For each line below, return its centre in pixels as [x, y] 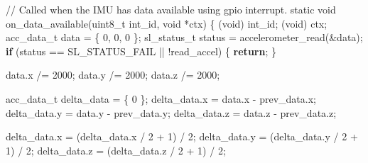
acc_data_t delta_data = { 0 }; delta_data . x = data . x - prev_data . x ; [161, 98]
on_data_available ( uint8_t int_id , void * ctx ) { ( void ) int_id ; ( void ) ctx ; [167, 23]
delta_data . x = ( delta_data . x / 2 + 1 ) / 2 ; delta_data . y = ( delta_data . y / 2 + [182, 136]
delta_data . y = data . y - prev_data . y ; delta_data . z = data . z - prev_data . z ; [171, 112]
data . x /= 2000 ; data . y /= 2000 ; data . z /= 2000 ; [113, 75]
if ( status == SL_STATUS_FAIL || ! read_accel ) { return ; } [141, 51]
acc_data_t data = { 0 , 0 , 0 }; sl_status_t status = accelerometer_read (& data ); [184, 37]
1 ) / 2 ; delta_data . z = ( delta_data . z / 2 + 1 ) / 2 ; [116, 150]
